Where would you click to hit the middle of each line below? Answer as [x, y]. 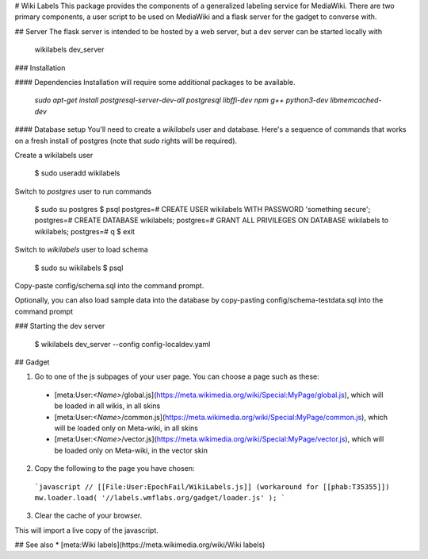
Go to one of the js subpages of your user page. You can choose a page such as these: [177, 376]
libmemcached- [356, 100]
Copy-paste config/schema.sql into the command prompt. [109, 286]
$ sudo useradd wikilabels [77, 173]
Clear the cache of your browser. [88, 515]
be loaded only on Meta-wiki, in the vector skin [131, 450]
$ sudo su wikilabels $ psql [79, 268]
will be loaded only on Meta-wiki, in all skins [126, 428]
